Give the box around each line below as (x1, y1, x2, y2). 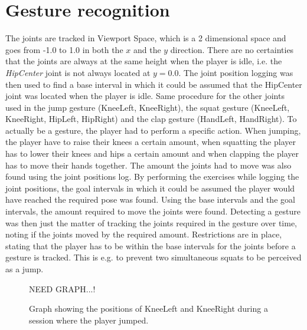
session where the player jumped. (29, 313, 149, 326)
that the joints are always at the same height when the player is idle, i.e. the (5, 55, 282, 67)
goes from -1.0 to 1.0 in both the (5, 43, 123, 55)
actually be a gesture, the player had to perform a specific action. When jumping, (5, 124, 301, 136)
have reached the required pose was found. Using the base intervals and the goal (5, 193, 295, 206)
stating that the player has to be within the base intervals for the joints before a (5, 239, 296, 252)
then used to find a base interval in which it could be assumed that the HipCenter (5, 78, 302, 90)
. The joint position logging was (178, 66, 293, 78)
